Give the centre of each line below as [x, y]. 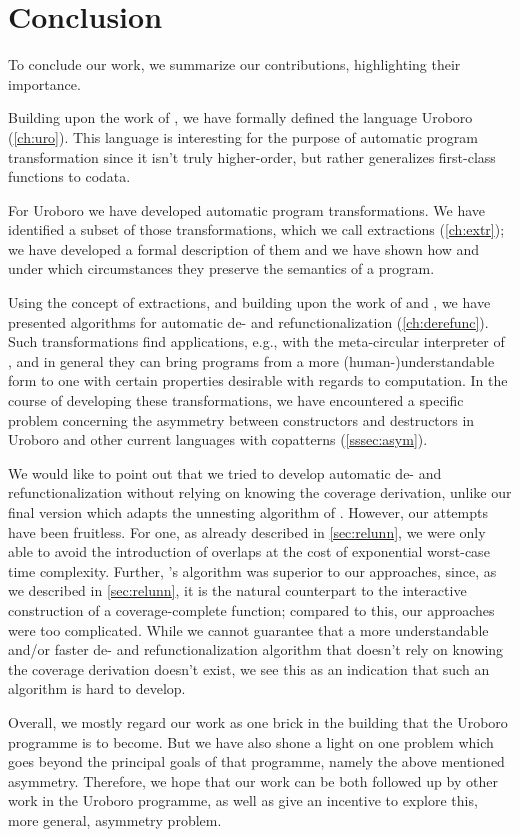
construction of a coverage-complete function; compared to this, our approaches [251, 609]
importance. [44, 83]
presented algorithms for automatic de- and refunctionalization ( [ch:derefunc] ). [248, 321]
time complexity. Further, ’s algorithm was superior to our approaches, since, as [252, 570]
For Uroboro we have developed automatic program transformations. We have [247, 209]
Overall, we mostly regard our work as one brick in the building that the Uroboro [258, 721]
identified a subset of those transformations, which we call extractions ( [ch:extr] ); [256, 229]
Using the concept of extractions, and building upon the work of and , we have [249, 302]
